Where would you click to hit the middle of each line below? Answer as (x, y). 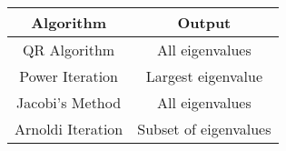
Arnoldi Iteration (69, 129)
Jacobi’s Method (69, 102)
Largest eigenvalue (204, 76)
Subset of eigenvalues (204, 129)
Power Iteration (69, 76)
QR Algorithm (69, 50)
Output (204, 22)
